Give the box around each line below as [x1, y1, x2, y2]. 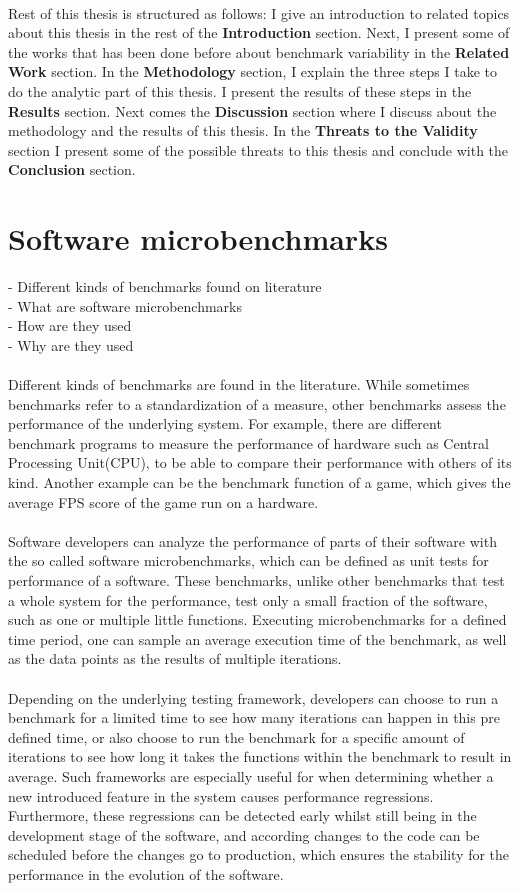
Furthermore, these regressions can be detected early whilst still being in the [8, 805, 477, 826]
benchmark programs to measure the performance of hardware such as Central [8, 432, 489, 453]
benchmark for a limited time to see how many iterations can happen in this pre [8, 707, 500, 728]
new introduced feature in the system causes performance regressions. [8, 785, 434, 806]
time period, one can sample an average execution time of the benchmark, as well [8, 628, 507, 649]
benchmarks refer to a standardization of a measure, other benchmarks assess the [8, 393, 506, 414]
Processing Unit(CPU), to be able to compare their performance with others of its [8, 452, 512, 473]
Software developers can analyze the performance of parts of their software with [8, 530, 497, 551]
